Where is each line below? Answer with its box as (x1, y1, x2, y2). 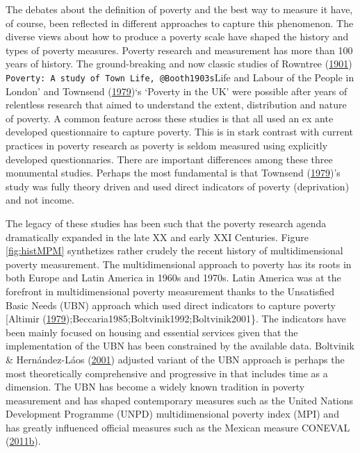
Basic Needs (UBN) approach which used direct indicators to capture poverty (6, 297, 336, 312)
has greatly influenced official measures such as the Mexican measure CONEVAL (6, 420, 350, 434)
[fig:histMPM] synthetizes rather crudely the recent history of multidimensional (6, 243, 343, 258)
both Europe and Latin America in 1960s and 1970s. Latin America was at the (6, 270, 341, 285)
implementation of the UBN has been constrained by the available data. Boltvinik (6, 338, 354, 353)
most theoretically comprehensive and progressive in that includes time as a (6, 365, 328, 380)
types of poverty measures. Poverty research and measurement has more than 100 (6, 42, 353, 57)
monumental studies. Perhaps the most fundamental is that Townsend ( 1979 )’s (6, 165, 341, 180)
